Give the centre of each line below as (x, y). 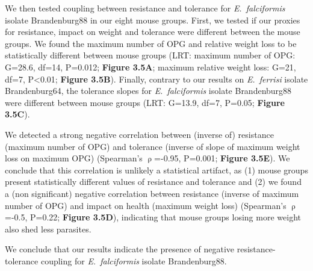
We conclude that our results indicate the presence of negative (120, 249)
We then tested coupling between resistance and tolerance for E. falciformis (145, 8)
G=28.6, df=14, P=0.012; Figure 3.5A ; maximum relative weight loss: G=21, (150, 67)
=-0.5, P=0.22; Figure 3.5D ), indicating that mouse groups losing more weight (153, 217)
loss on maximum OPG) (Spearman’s (74, 158)
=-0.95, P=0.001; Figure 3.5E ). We (222, 158)
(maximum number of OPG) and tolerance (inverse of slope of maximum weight (153, 146)
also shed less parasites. (48, 229)
